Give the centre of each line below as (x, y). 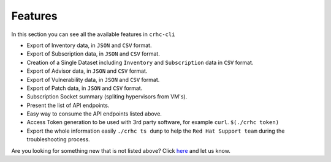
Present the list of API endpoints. (68, 105)
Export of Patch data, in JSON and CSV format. (85, 88)
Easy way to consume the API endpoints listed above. (94, 114)
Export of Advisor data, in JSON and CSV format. (87, 71)
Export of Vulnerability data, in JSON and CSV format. (93, 79)
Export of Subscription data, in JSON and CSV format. (93, 54)
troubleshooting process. (58, 139)
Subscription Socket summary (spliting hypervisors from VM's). (107, 97)
